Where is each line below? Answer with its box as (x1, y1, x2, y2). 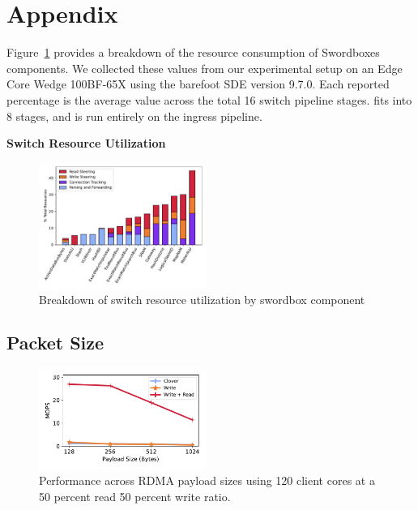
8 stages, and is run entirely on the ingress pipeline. (6, 107, 262, 124)
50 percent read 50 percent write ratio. (39, 487, 231, 504)
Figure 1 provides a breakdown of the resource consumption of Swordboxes (6, 44, 380, 61)
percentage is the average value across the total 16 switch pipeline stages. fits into (6, 91, 412, 108)
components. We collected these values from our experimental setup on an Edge (6, 59, 403, 76)
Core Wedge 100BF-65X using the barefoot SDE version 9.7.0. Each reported (6, 75, 390, 92)
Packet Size (6, 330, 104, 355)
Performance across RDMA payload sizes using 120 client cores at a (39, 472, 375, 489)
